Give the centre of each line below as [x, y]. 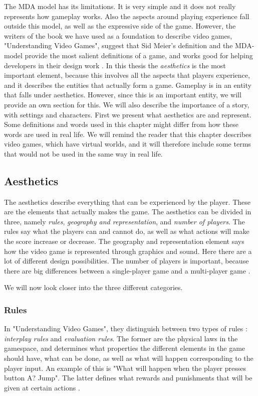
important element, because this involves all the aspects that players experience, [127, 75]
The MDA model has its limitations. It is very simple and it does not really [120, 6]
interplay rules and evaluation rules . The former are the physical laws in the [121, 338]
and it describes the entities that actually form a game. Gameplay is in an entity [128, 85]
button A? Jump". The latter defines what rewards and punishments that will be [128, 378]
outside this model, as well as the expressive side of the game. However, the [120, 26]
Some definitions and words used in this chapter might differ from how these [121, 124]
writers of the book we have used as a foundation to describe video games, [118, 35]
